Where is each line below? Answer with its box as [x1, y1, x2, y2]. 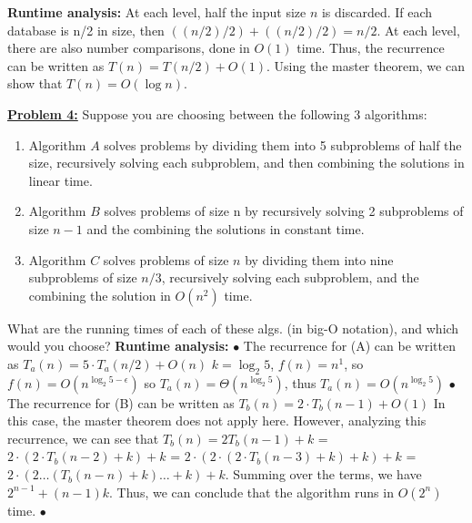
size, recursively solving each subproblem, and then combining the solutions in [28, 153, 465, 172]
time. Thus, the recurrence [296, 38, 445, 57]
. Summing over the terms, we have [225, 465, 422, 484]
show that [7, 74, 63, 93]
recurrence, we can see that [7, 428, 159, 447]
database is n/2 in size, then [7, 20, 165, 39]
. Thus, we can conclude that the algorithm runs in [109, 482, 394, 501]
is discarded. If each [321, 3, 433, 21]
